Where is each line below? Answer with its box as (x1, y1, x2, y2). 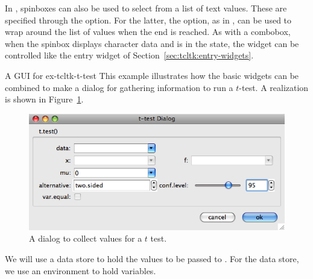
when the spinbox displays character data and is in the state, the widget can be (5, 37, 299, 49)
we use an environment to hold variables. (5, 264, 156, 277)
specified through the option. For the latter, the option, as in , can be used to (5, 13, 292, 26)
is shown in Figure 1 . (5, 93, 84, 105)
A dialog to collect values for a (29, 232, 142, 245)
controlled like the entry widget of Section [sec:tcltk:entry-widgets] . (5, 49, 254, 61)
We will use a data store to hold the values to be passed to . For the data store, (5, 252, 299, 265)
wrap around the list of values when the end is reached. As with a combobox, (5, 25, 291, 38)
